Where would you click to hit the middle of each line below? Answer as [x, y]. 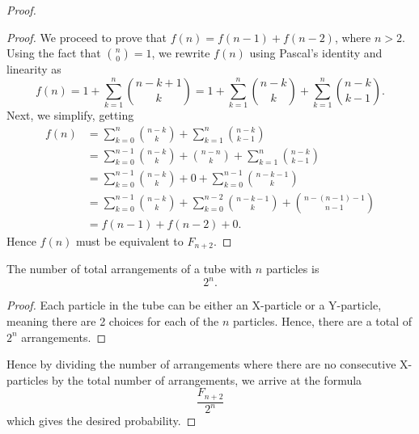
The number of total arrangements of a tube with [129, 269]
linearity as [34, 69]
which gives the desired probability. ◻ [102, 421]
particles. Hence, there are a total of [323, 321]
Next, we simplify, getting [70, 115]
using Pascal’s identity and [316, 53]
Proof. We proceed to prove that [87, 37]
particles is [292, 269]
